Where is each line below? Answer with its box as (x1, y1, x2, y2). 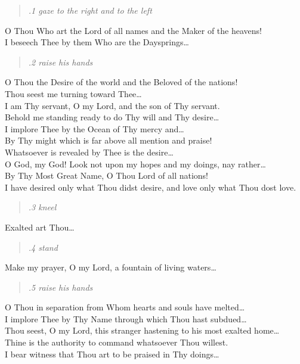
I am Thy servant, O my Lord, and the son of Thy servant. (5, 99, 220, 111)
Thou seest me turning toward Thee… (5, 87, 142, 99)
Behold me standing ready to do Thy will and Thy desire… (5, 111, 219, 123)
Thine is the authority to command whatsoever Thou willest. (5, 336, 228, 349)
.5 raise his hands (28, 281, 93, 293)
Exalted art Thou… (5, 220, 75, 233)
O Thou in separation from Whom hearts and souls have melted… (5, 301, 245, 313)
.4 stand (28, 241, 58, 253)
